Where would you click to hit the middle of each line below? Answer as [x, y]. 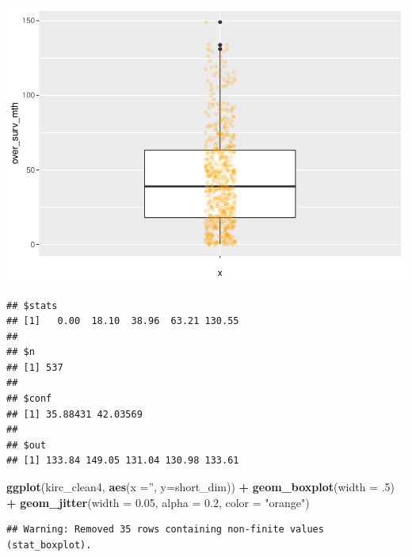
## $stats [32, 305]
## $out [27, 445]
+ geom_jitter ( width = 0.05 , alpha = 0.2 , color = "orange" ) [158, 502]
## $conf [29, 399]
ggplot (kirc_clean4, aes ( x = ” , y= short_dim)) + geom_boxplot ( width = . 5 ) [201, 487]
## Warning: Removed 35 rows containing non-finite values [165, 530]
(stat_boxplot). [49, 545]
